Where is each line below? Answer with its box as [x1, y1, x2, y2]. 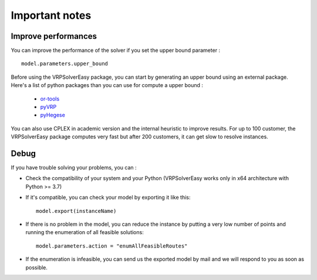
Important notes [11, 9, 92, 22]
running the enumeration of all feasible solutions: [25, 229, 144, 236]
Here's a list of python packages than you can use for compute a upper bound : [11, 82, 204, 89]
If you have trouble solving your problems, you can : [11, 164, 137, 171]
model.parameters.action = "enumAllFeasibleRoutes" [36, 242, 188, 249]
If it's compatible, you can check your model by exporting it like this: [25, 194, 191, 201]
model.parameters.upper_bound [21, 61, 109, 67]
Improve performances [11, 31, 97, 41]
